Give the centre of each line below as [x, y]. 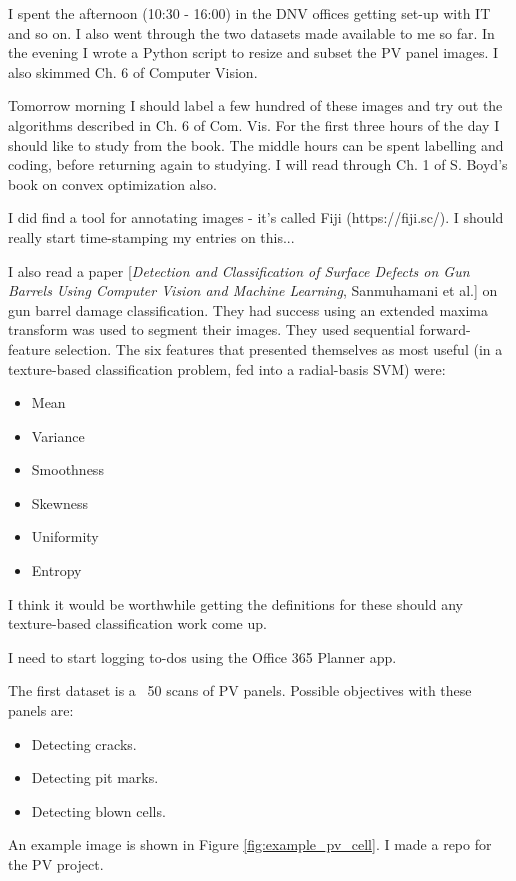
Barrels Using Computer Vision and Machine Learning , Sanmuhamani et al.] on [253, 290]
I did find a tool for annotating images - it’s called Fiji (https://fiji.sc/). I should [256, 217]
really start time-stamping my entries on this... [151, 236]
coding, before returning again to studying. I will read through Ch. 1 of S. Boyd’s [258, 164]
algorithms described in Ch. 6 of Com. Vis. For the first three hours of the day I [254, 124]
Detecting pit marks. [95, 777]
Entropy [56, 570]
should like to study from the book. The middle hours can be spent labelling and [256, 144]
